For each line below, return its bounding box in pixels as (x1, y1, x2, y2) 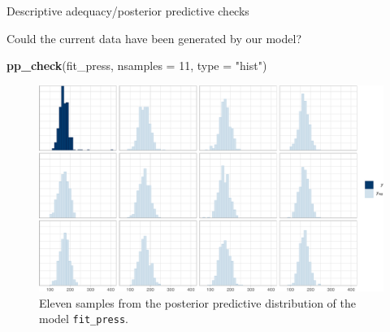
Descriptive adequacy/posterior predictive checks (6, 2, 249, 19)
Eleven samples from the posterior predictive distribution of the (39, 294, 356, 311)
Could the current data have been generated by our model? (6, 29, 301, 46)
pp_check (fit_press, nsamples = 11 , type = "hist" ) (6, 57, 267, 74)
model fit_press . (39, 310, 128, 327)
